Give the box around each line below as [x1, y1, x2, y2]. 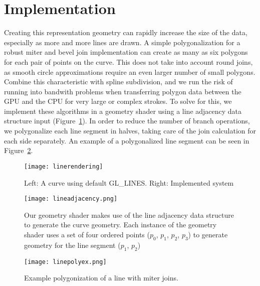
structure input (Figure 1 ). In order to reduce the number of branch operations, [4, 115, 250, 126]
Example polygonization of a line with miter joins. [24, 272, 178, 283]
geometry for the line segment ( [24, 239, 121, 250]
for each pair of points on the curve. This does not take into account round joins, [4, 56, 253, 67]
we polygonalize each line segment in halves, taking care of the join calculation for [4, 125, 256, 136]
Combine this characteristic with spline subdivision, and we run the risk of [4, 76, 233, 87]
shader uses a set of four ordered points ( [24, 229, 150, 239]
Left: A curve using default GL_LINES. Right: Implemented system [24, 177, 234, 188]
